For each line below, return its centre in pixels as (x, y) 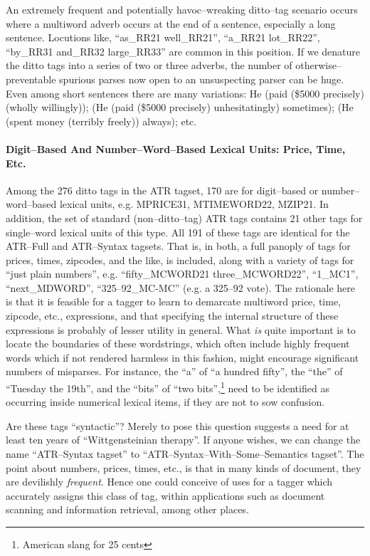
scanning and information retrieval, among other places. (127, 509)
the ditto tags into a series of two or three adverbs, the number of (149, 65)
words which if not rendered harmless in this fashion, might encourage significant (183, 357)
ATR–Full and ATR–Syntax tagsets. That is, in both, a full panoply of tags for (178, 246)
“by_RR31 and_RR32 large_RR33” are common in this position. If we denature (183, 51)
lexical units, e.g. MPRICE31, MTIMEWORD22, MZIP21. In (194, 204)
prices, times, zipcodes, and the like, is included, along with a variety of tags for (180, 259)
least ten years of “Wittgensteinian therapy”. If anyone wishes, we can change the (183, 440)
